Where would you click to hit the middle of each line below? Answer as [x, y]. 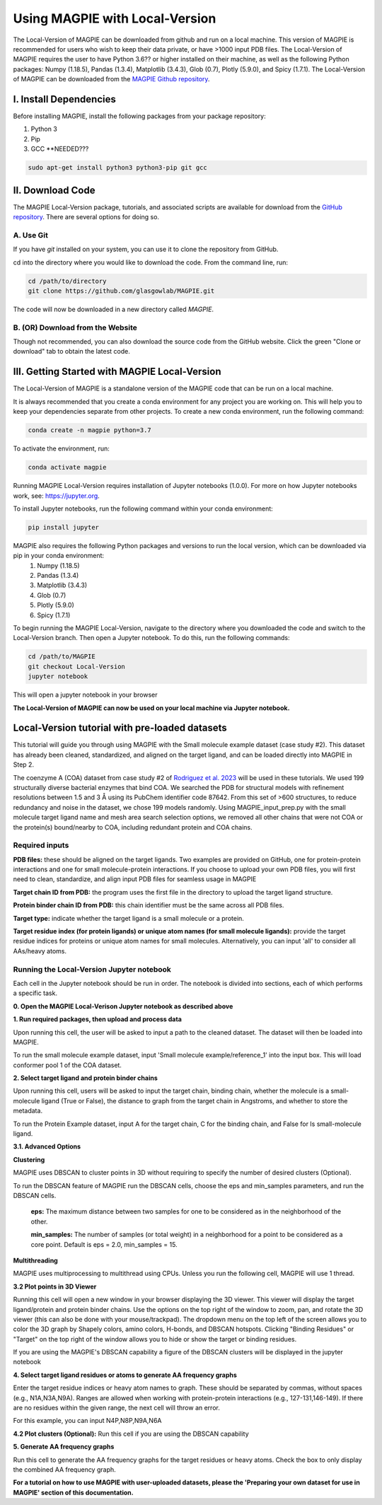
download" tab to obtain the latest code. [72, 351]
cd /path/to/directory [67, 281]
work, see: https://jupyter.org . [57, 496]
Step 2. [24, 765]
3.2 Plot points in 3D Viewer [55, 1286]
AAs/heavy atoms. [40, 951]
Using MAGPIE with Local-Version [115, 18]
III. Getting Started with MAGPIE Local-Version [117, 372]
